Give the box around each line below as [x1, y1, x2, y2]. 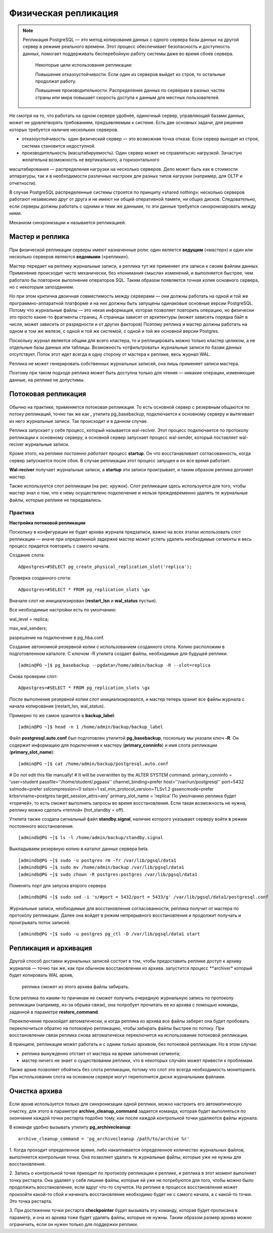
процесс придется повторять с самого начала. [9, 543, 110, 549]
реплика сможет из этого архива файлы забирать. [21, 983, 129, 989]
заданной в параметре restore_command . [9, 1009, 99, 1015]
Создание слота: [9, 552, 45, 558]
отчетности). [9, 180, 37, 186]
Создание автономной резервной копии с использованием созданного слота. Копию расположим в [9, 644, 225, 650]
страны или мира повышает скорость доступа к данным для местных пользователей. [35, 94, 220, 100]
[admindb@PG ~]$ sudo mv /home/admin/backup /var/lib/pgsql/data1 [18, 865, 184, 870]
